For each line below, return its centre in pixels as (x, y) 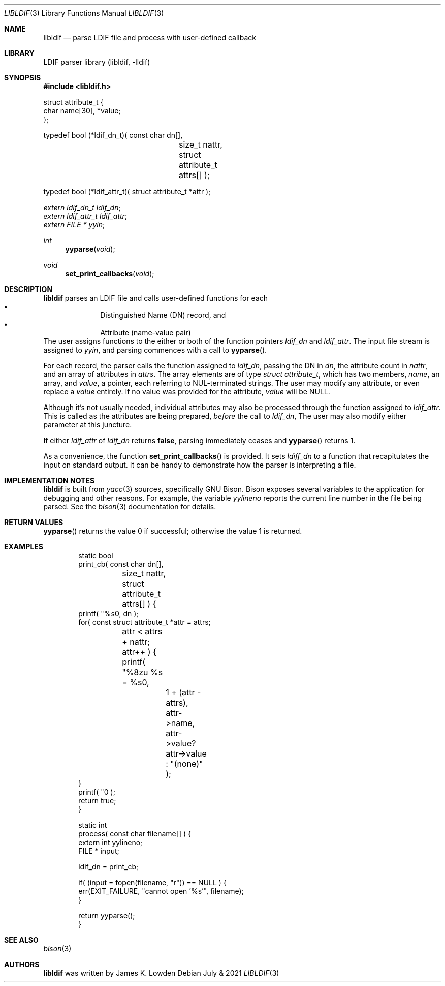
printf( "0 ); (97, 792)
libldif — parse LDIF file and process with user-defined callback (150, 37)
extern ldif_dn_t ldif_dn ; (82, 207)
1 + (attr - (183, 692)
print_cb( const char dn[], (121, 564)
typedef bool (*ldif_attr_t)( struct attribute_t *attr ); (127, 192)
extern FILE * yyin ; (74, 225)
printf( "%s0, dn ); (108, 613)
